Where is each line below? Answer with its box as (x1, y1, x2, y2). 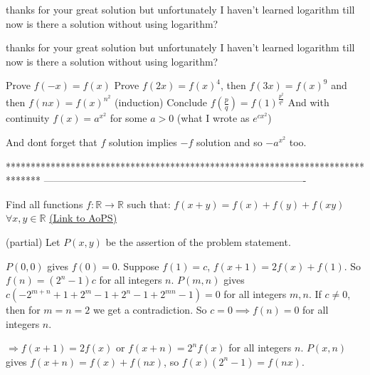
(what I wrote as (176, 111, 250, 125)
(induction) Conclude (115, 95, 207, 110)
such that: (127, 196, 171, 211)
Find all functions (6, 196, 83, 211)
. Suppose (117, 258, 159, 273)
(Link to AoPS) (49, 210, 117, 225)
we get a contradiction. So (93, 302, 207, 317)
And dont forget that (6, 135, 97, 149)
